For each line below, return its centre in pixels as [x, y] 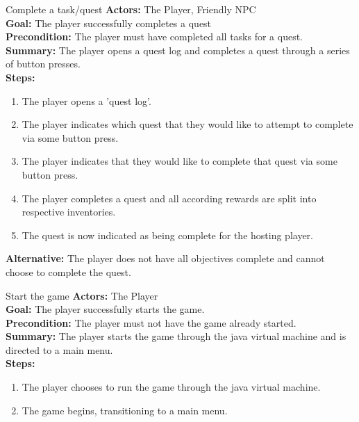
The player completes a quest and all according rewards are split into [169, 198]
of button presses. [43, 64]
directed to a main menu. [59, 349]
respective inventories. [69, 212]
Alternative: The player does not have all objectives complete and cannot [165, 258]
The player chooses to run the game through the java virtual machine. [171, 387]
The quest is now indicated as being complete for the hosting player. [167, 235]
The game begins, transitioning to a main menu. [125, 410]
